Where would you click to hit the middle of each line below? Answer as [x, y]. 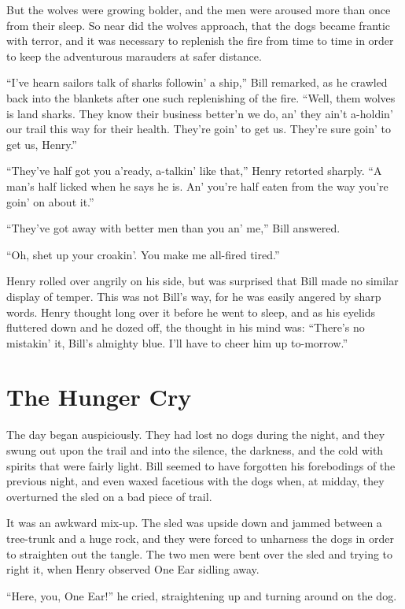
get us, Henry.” [42, 144]
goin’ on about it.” [50, 201]
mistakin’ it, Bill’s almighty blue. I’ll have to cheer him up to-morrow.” [177, 342]
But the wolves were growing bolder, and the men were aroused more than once [199, 9]
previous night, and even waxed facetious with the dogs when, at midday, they [195, 481]
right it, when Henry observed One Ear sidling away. [133, 569]
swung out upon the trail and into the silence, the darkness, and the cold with [195, 450]
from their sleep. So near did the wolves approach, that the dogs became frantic [199, 25]
